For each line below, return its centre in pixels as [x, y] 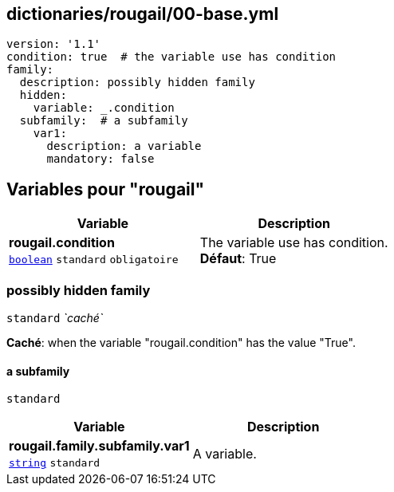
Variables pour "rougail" [106, 189]
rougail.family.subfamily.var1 [99, 446]
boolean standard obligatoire [94, 260]
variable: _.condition [104, 108]
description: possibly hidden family [137, 83]
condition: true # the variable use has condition [171, 57]
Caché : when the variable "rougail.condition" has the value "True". [181, 343]
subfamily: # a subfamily [104, 121]
